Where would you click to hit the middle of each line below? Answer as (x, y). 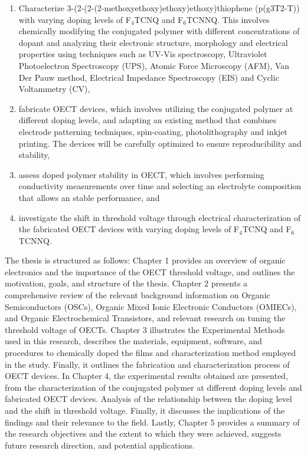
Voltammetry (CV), (54, 89)
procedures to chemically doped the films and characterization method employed (151, 353)
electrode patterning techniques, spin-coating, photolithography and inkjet (153, 131)
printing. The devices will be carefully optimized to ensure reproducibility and (160, 143)
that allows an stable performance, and (89, 197)
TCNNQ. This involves (228, 19)
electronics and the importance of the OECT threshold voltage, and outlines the (150, 271)
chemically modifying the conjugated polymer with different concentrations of (159, 31)
